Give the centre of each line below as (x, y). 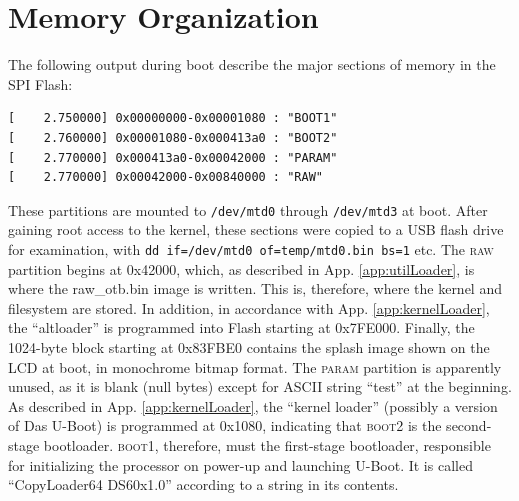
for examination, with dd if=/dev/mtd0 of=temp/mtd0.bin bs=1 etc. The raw (251, 248)
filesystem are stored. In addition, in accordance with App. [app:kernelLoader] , (249, 307)
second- (469, 425)
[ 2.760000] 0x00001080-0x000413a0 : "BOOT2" (173, 137)
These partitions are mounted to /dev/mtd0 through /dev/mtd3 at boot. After (248, 209)
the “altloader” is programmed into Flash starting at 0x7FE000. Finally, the (241, 327)
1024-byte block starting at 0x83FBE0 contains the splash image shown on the (249, 346)
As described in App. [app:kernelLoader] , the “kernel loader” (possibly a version (253, 405)
